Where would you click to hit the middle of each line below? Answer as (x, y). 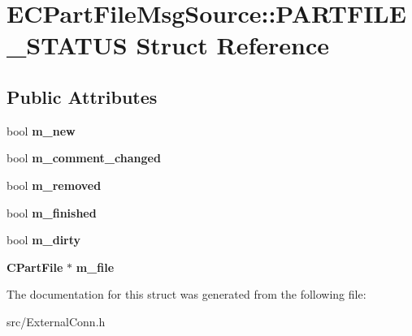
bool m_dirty (44, 240)
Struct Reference (232, 45)
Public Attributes (82, 96)
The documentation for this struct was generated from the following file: (186, 294)
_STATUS (67, 45)
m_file (95, 267)
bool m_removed (54, 185)
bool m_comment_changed (84, 158)
